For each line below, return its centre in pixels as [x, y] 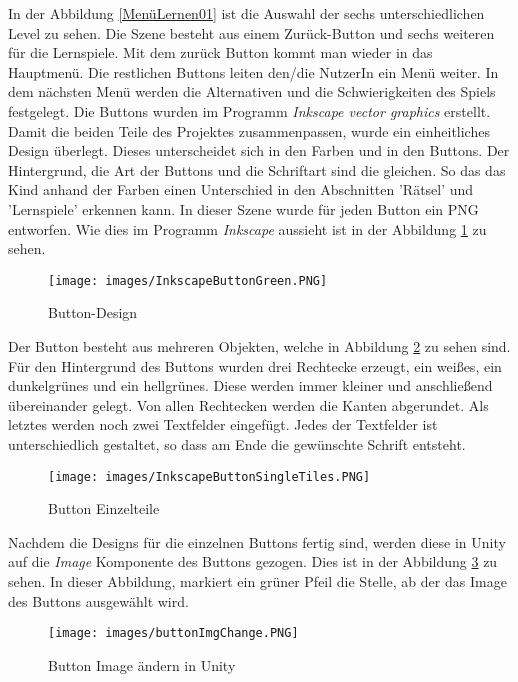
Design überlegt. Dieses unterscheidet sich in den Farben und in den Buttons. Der [259, 150]
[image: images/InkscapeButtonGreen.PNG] [188, 280]
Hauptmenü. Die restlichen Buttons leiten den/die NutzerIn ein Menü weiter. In [253, 71]
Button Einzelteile [104, 508]
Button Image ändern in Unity [142, 664]
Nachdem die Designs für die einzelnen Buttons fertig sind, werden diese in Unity [257, 541]
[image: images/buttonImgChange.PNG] [173, 633]
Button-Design [93, 312]
